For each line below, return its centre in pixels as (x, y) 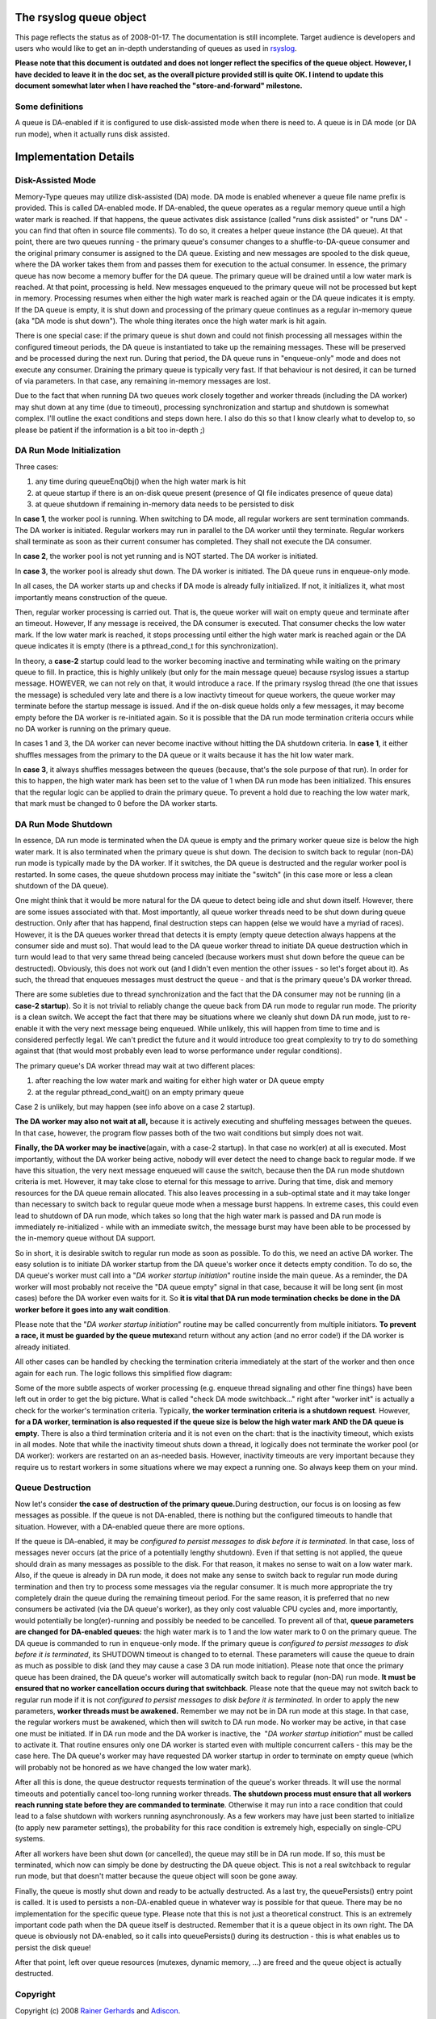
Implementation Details (75, 157)
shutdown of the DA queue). (62, 885)
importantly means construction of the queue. (91, 597)
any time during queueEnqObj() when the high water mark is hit (140, 481)
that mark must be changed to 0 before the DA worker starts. (116, 804)
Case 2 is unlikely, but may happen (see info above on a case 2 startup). (135, 1107)
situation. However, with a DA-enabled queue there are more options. (130, 1526)
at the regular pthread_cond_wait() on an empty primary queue (140, 1092)
